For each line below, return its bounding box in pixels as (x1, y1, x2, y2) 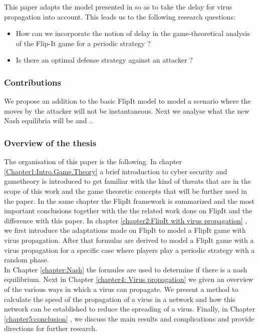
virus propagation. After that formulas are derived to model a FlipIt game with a (4, 234, 254, 245)
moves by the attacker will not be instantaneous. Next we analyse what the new (4, 105, 249, 116)
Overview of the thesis (4, 136, 97, 149)
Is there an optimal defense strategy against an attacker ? (16, 55, 193, 65)
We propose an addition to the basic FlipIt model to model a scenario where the (4, 96, 251, 106)
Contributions (4, 76, 61, 88)
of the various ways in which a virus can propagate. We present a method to (4, 283, 238, 294)
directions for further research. (4, 323, 97, 333)
